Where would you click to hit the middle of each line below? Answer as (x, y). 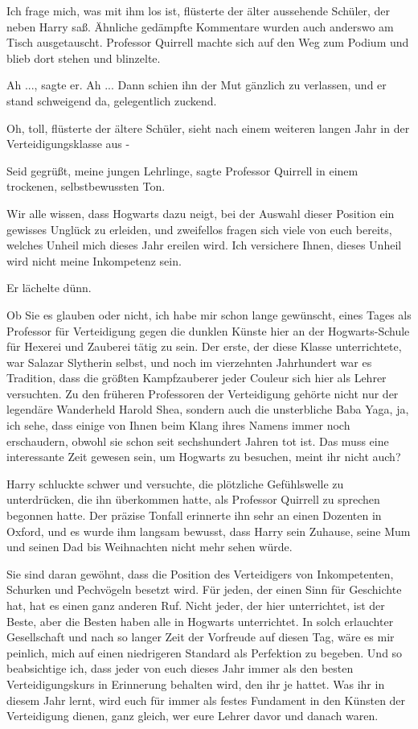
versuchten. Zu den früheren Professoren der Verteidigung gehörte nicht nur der (203, 393)
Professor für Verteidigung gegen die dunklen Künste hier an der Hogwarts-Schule (208, 330)
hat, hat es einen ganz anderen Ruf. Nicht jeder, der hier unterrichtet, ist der (196, 605)
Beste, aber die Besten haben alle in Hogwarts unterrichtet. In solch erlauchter (200, 621)
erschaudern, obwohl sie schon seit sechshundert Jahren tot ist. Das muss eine (198, 441)
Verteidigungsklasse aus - (68, 144)
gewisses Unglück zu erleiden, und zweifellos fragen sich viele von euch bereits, (199, 229)
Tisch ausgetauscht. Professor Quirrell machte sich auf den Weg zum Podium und (208, 42)
